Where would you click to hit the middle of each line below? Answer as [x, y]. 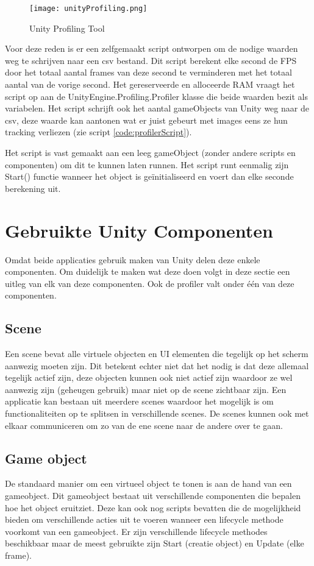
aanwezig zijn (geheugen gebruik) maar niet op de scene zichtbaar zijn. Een [146, 389]
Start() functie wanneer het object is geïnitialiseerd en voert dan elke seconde [149, 176]
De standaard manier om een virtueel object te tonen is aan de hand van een [148, 483]
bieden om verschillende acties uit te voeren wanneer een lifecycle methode [144, 519]
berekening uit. [33, 188]
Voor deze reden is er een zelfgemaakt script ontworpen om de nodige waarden [152, 48]
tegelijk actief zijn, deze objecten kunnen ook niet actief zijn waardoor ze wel [149, 377]
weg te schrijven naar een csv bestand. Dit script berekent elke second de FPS [151, 60]
